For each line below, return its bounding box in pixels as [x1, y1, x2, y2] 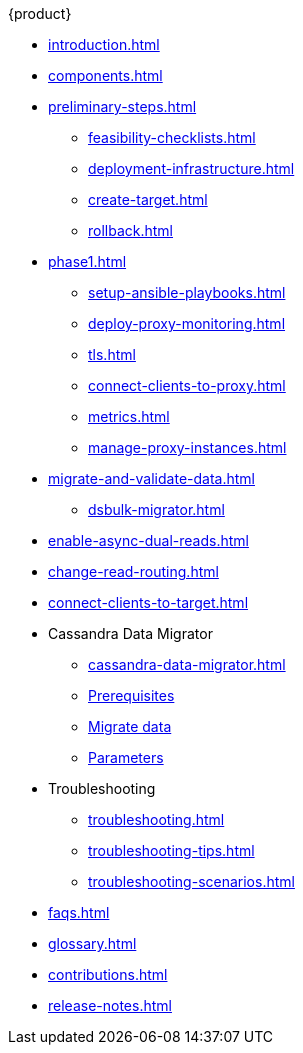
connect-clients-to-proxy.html [88, 377, 286, 394]
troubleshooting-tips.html [88, 842, 255, 859]
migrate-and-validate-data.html [48, 470, 255, 487]
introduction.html [48, 36, 160, 53]
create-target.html [88, 191, 208, 208]
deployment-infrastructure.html [88, 160, 295, 177]
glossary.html [48, 935, 137, 952]
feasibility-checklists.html [88, 129, 256, 146]
